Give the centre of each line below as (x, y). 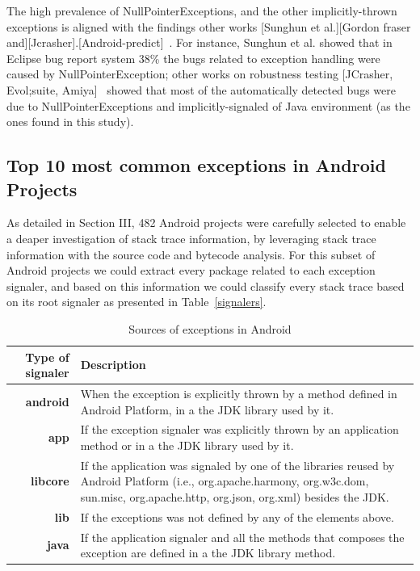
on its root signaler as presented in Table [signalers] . (136, 302)
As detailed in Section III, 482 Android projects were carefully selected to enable (206, 223)
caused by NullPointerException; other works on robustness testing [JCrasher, (200, 74)
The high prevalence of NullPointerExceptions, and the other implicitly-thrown (202, 10)
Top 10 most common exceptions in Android (196, 165)
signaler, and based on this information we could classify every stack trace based (206, 285)
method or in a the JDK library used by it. (187, 445)
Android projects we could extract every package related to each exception (191, 270)
